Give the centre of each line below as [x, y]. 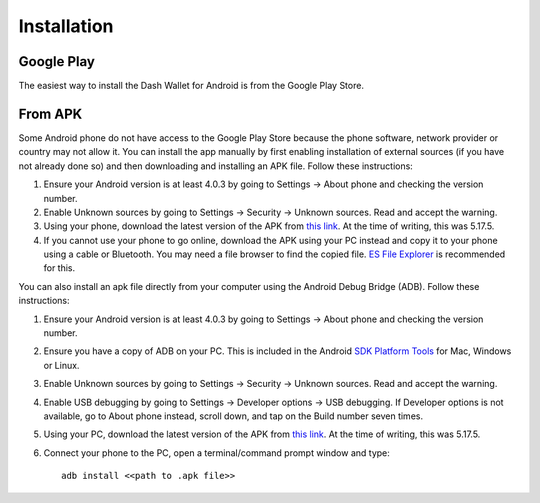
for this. [59, 268]
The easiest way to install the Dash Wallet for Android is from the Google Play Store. [191, 86]
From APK [50, 113]
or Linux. [61, 365]
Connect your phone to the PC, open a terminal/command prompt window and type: [216, 452]
